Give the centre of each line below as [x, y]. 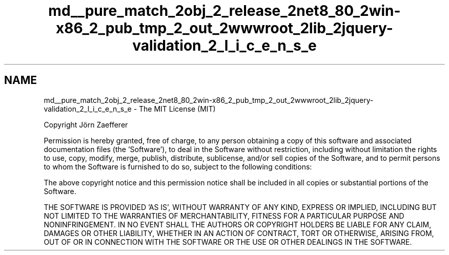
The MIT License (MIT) [177, 109]
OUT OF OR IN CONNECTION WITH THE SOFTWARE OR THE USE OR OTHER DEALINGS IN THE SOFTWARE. [228, 242]
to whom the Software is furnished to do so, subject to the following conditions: [178, 166]
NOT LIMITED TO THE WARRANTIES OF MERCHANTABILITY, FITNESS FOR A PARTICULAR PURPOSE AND [224, 216]
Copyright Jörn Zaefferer [86, 124]
